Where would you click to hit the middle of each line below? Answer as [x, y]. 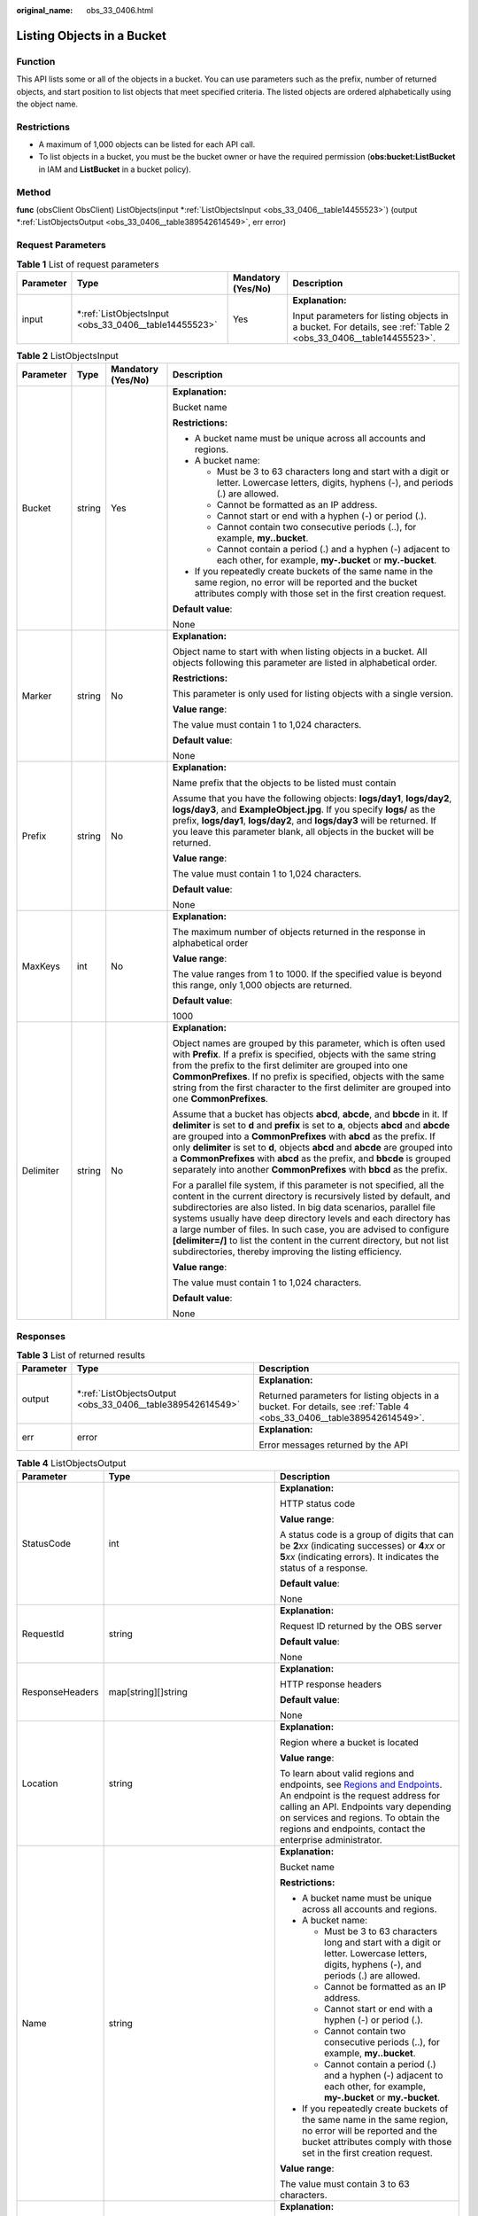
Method [34, 192]
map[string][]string [148, 1691]
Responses [41, 1336]
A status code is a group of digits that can [367, 1534]
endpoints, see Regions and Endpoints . [361, 1784]
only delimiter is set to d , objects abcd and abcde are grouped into [313, 1148]
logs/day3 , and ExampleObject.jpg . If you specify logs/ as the [304, 809]
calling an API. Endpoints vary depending [366, 1806]
